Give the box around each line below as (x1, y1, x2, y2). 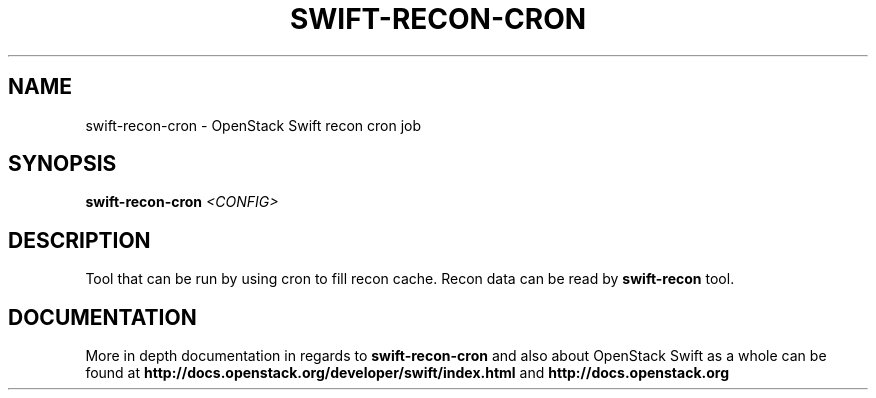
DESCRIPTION (8, 227, 151, 253)
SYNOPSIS (8, 151, 117, 177)
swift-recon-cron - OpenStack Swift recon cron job (85, 116, 422, 134)
